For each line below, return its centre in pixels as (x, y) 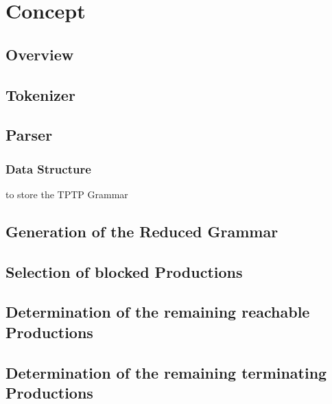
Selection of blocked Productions (124, 271)
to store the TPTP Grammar (67, 194)
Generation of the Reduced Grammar (142, 231)
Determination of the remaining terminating (166, 372)
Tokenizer (40, 94)
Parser (29, 135)
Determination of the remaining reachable (158, 312)
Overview (40, 54)
